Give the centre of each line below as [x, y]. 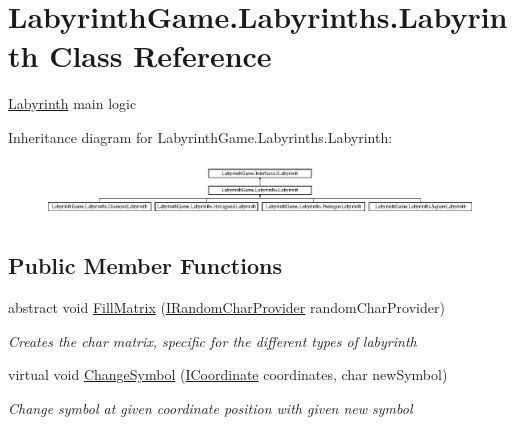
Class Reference [160, 55]
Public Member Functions [145, 265]
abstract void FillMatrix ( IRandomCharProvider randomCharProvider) [226, 306]
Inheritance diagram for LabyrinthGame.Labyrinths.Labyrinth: [200, 136]
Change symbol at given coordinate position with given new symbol [210, 407]
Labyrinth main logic [72, 103]
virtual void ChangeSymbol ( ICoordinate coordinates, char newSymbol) [228, 374]
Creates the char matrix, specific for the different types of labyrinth [212, 340]
